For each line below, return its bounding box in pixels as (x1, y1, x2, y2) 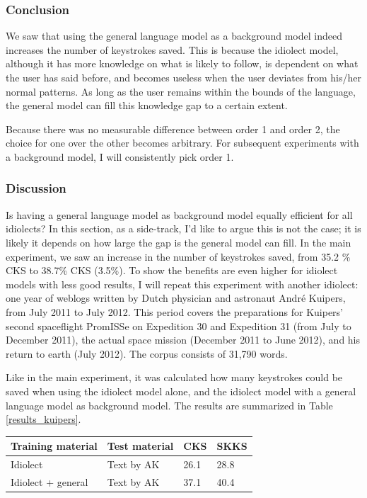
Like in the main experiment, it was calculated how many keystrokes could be (6, 370, 343, 385)
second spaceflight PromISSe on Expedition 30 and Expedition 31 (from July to (6, 318, 351, 333)
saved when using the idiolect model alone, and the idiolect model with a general (6, 383, 356, 398)
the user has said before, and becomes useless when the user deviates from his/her (6, 70, 361, 84)
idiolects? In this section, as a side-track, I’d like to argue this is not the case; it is (6, 221, 361, 236)
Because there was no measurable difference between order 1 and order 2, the (6, 121, 340, 136)
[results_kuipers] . (6, 412, 81, 426)
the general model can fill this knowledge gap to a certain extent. (6, 98, 288, 113)
